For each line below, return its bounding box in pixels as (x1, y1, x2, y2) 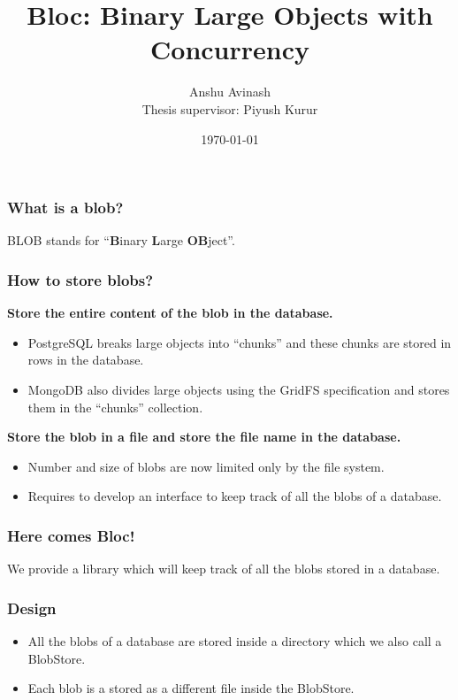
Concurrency (150, 31, 309, 67)
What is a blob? (7, 196, 124, 219)
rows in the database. (27, 350, 144, 369)
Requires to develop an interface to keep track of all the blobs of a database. (27, 487, 442, 505)
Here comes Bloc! (7, 524, 135, 546)
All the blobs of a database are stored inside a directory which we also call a (27, 631, 442, 650)
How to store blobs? (7, 268, 154, 290)
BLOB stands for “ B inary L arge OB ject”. (7, 231, 235, 250)
